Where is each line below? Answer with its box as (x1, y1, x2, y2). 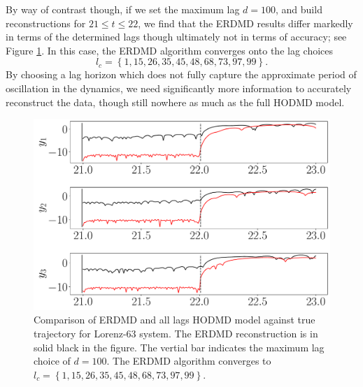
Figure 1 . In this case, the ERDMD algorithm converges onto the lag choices (6, 43, 334, 57)
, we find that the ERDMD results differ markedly (138, 15, 353, 30)
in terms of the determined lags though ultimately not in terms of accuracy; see (6, 29, 347, 44)
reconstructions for (6, 15, 86, 30)
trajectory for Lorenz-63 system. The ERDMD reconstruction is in (34, 326, 318, 341)
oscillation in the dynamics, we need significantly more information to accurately (6, 80, 352, 95)
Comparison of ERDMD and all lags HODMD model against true (34, 312, 315, 327)
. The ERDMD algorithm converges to (106, 353, 271, 368)
